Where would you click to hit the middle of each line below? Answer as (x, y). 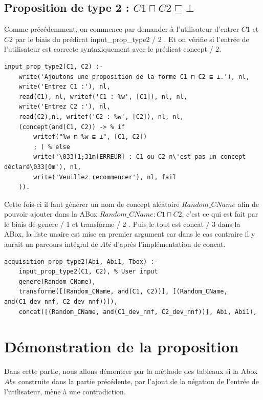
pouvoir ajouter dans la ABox (51, 214)
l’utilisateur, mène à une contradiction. (65, 391)
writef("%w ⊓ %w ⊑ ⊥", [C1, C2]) (90, 137)
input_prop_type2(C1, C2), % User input (88, 272)
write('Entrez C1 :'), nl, (64, 87)
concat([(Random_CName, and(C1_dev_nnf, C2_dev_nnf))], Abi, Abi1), (138, 312)
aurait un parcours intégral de (51, 244)
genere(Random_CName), (57, 281)
